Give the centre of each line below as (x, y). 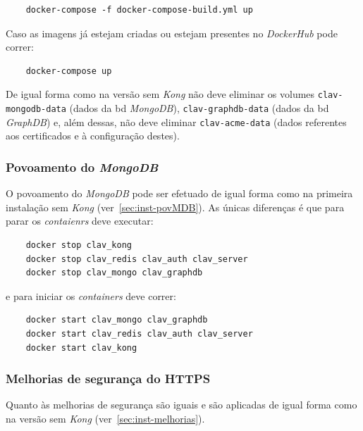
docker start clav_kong (81, 348)
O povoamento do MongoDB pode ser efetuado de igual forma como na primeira (179, 193)
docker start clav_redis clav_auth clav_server (139, 333)
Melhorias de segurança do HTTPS (108, 379)
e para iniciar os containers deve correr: (91, 295)
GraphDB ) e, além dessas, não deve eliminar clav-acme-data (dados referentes (176, 121)
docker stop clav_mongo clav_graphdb (114, 273)
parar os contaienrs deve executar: (80, 221)
